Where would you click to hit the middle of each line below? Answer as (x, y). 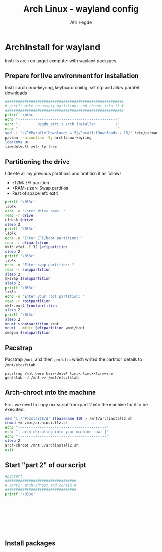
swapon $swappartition (28, 333)
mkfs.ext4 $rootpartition (31, 306)
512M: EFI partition (30, 182)
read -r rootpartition (28, 301)
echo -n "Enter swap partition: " (40, 265)
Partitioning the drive (37, 162)
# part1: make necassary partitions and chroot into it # (64, 106)
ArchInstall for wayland (53, 47)
